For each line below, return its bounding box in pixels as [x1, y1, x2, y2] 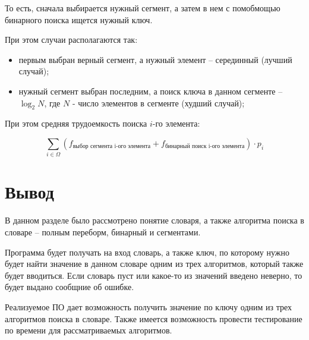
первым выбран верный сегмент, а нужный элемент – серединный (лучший [18, 53, 292, 65]
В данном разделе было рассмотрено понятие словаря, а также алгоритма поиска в [5, 214, 304, 226]
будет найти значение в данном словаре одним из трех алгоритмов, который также [5, 257, 304, 270]
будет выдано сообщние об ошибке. [5, 281, 134, 293]
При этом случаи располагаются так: [5, 33, 138, 46]
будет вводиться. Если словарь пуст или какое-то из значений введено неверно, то [5, 269, 302, 281]
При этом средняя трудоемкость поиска [5, 117, 147, 130]
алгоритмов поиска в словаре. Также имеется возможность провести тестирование [5, 312, 302, 325]
